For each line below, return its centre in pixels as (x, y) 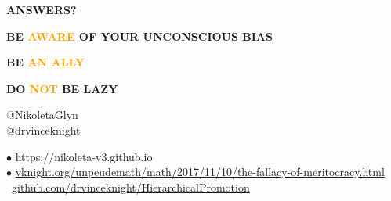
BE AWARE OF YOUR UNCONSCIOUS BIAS (139, 36)
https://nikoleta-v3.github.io (84, 156)
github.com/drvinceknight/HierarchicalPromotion (131, 187)
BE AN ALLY (45, 62)
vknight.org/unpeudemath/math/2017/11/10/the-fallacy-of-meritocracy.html (200, 172)
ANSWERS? (42, 9)
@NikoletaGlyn (42, 115)
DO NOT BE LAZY (62, 88)
